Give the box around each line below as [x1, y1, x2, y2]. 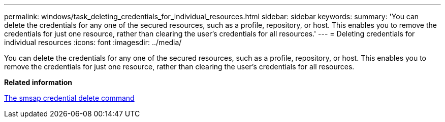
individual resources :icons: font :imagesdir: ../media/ [4, 38, 182, 47]
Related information [4, 78, 73, 87]
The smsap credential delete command [4, 94, 135, 102]
